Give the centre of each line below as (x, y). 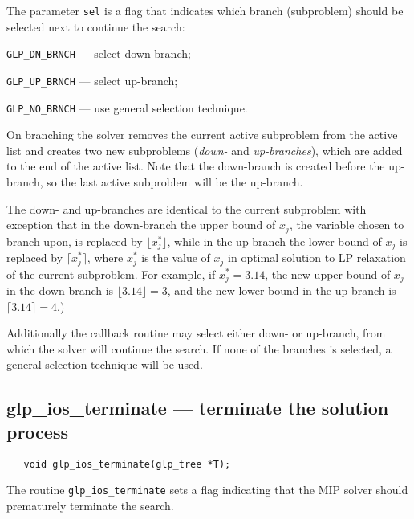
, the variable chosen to (347, 225)
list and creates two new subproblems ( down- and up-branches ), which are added (205, 150)
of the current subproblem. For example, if (111, 274)
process (37, 431)
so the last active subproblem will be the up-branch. (175, 182)
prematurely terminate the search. (90, 505)
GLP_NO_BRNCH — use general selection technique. (127, 107)
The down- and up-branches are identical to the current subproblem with (187, 208)
